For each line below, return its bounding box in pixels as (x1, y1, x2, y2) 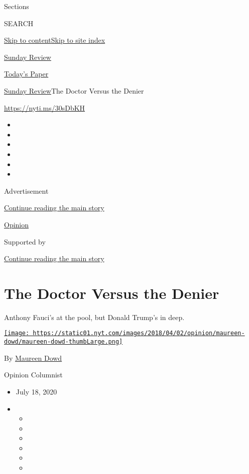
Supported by (4, 236, 46, 247)
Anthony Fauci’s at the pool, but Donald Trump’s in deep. (4, 311, 185, 322)
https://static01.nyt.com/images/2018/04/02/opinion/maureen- (33, 330, 245, 337)
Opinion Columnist (4, 369, 63, 380)
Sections (4, 1, 29, 11)
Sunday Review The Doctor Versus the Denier (4, 85, 144, 96)
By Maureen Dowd (4, 352, 62, 363)
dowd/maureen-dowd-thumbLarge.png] (4, 338, 123, 346)
